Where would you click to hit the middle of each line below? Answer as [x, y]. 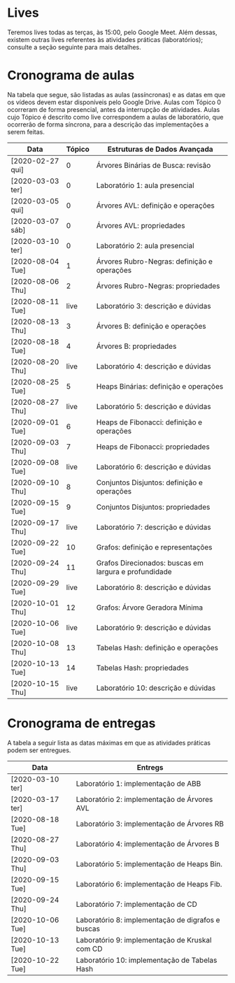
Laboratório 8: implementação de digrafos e [148, 919]
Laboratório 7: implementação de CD [137, 904]
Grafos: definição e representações [154, 547]
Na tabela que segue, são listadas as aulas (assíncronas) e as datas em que [116, 94]
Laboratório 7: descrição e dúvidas [154, 527]
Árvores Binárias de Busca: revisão [154, 165]
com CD [89, 949]
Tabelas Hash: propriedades [142, 668]
